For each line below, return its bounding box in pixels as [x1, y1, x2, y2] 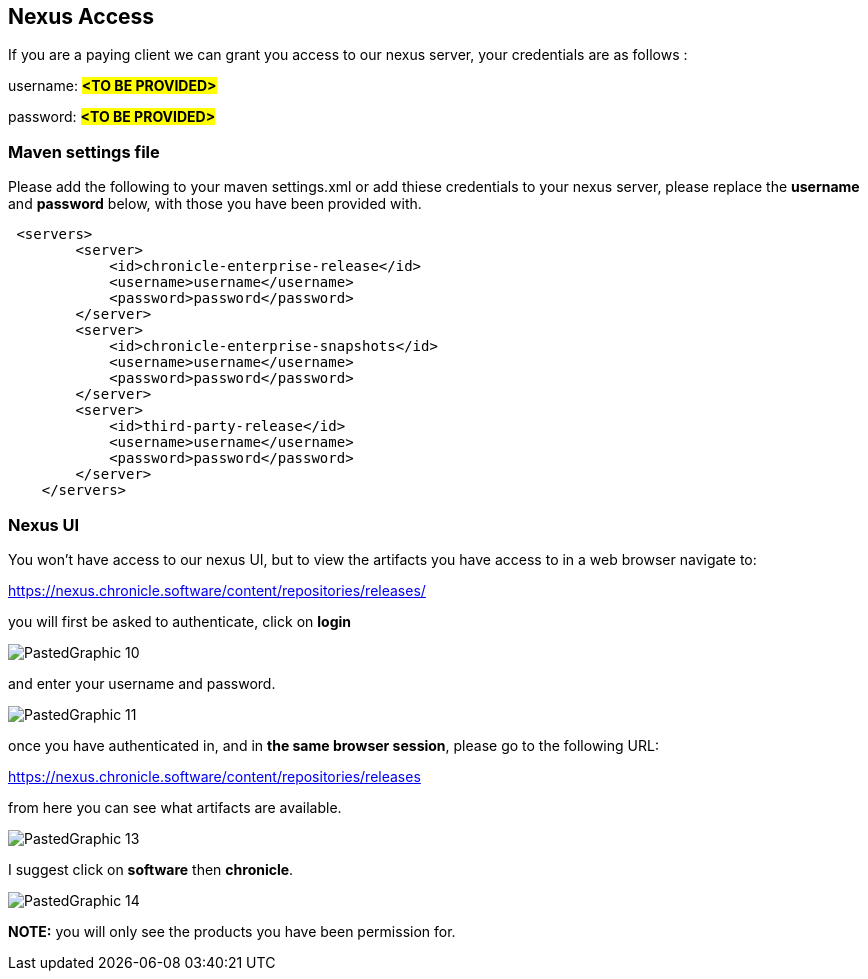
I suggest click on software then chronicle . [8, 860, 294, 878]
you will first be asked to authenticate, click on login [8, 612, 351, 630]
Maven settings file [8, 141, 160, 162]
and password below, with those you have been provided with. [8, 195, 422, 213]
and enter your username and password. [8, 674, 276, 692]
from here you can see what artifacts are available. [8, 798, 342, 816]
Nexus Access [8, 4, 155, 29]
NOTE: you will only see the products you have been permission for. [8, 922, 456, 940]
